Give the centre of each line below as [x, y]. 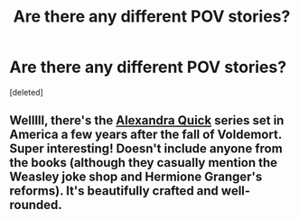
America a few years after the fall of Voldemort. [146, 135]
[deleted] [26, 92]
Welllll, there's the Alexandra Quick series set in [147, 120]
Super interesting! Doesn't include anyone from [146, 149]
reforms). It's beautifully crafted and [114, 191]
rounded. [36, 205]
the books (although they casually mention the [144, 163]
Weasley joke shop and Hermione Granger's [136, 177]
